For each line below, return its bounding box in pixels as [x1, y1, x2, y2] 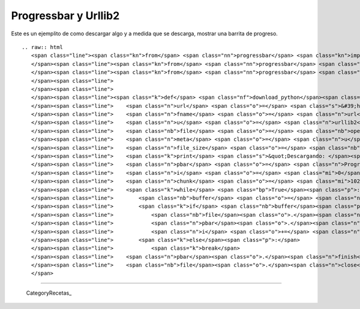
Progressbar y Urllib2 [11, 9, 120, 22]
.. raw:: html [22, 44, 63, 50]
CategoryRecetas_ [26, 289, 72, 296]
